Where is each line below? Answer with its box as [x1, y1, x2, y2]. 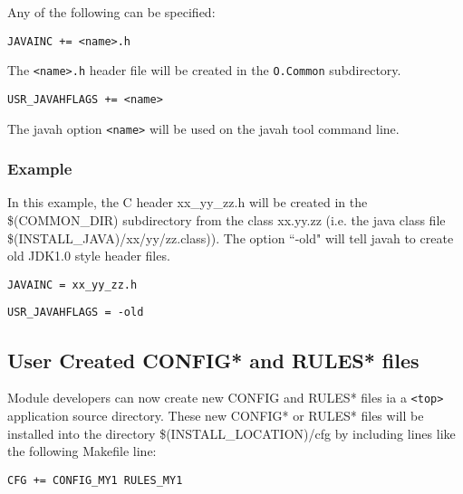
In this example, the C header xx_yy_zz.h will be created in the [7, 193, 368, 212]
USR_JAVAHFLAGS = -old [7, 306, 144, 319]
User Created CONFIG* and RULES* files [7, 346, 420, 374]
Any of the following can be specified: [7, 3, 216, 21]
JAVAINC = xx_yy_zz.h [7, 278, 138, 291]
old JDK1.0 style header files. [7, 246, 170, 265]
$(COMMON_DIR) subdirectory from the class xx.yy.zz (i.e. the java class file [7, 211, 446, 230]
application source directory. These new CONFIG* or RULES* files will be [7, 405, 424, 424]
